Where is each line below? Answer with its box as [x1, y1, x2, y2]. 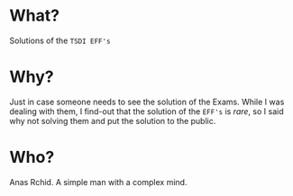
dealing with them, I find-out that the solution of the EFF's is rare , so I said [9, 105, 284, 117]
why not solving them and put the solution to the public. [9, 115, 216, 126]
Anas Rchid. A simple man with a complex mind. [9, 176, 188, 187]
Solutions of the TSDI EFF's [9, 35, 111, 46]
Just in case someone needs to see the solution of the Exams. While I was [9, 96, 285, 107]
